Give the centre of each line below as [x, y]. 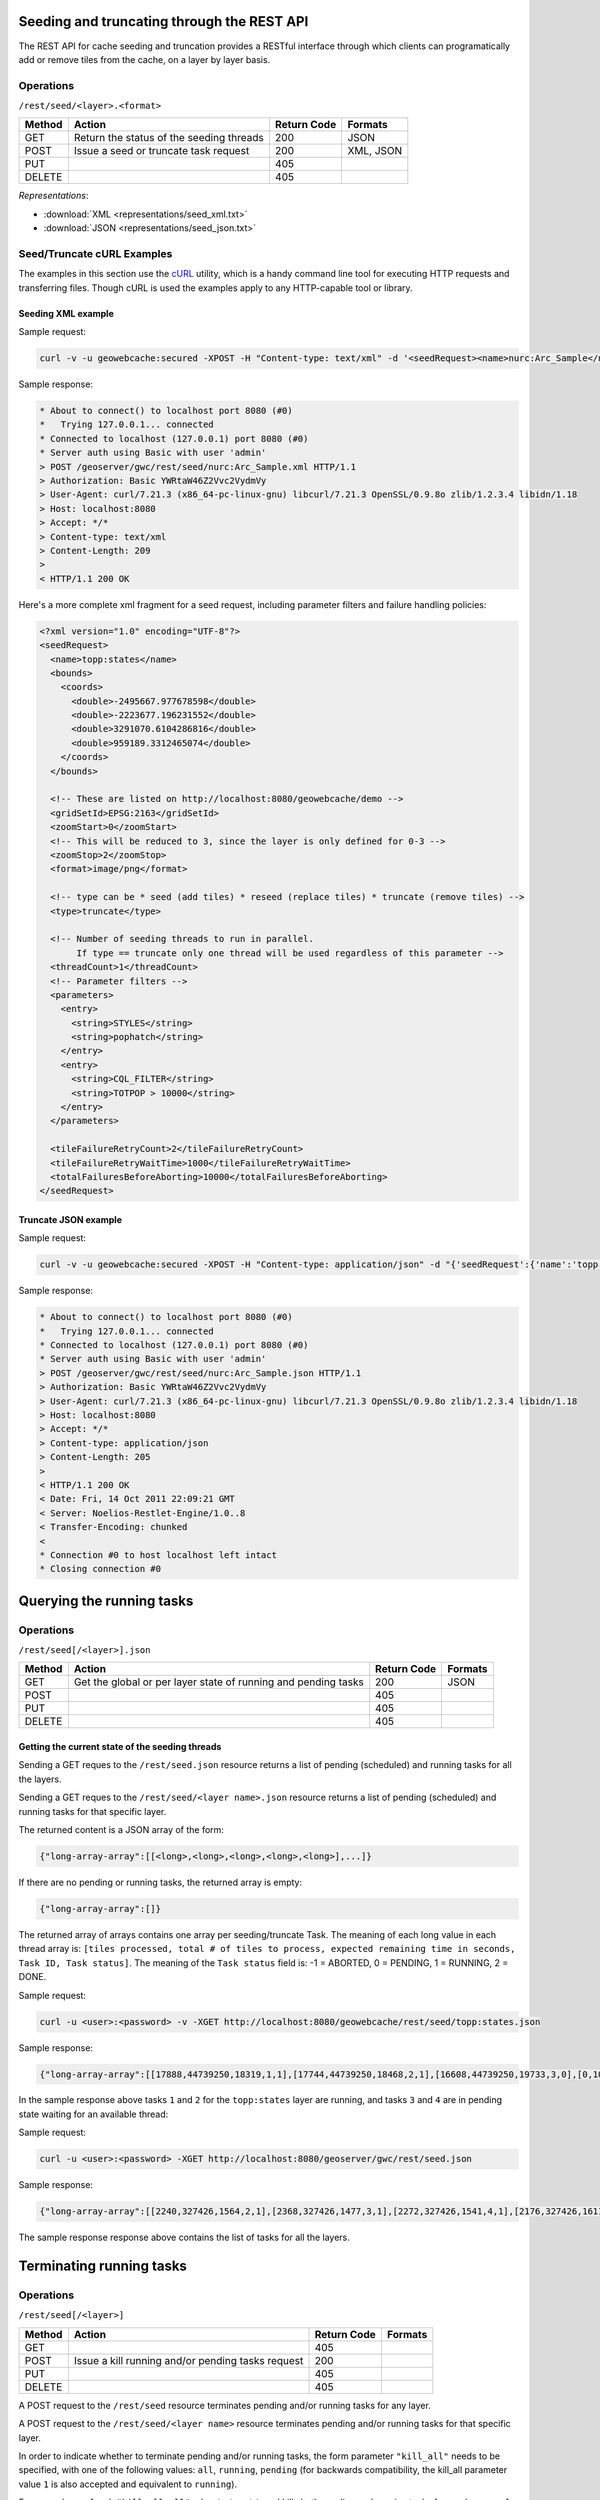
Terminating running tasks [102, 2266]
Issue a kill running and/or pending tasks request [188, 2360]
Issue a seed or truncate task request [161, 151]
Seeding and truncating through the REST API [163, 21]
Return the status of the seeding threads [168, 138]
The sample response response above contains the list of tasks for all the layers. [184, 2237]
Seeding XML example [66, 313]
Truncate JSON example [70, 1219]
